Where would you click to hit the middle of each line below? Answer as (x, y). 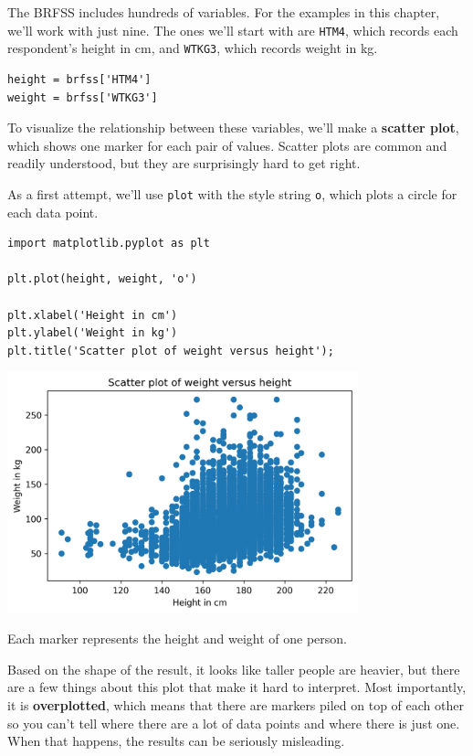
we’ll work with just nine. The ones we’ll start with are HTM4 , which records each (233, 30)
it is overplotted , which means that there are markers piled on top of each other (236, 704)
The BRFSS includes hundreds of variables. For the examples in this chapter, (224, 12)
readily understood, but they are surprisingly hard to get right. (184, 163)
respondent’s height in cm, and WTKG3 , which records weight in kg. (193, 48)
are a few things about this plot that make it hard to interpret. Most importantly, (237, 687)
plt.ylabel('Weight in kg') (93, 333)
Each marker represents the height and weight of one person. (177, 639)
